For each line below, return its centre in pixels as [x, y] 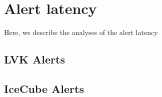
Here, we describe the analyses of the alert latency [81, 32]
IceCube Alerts [44, 88]
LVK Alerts [34, 59]
